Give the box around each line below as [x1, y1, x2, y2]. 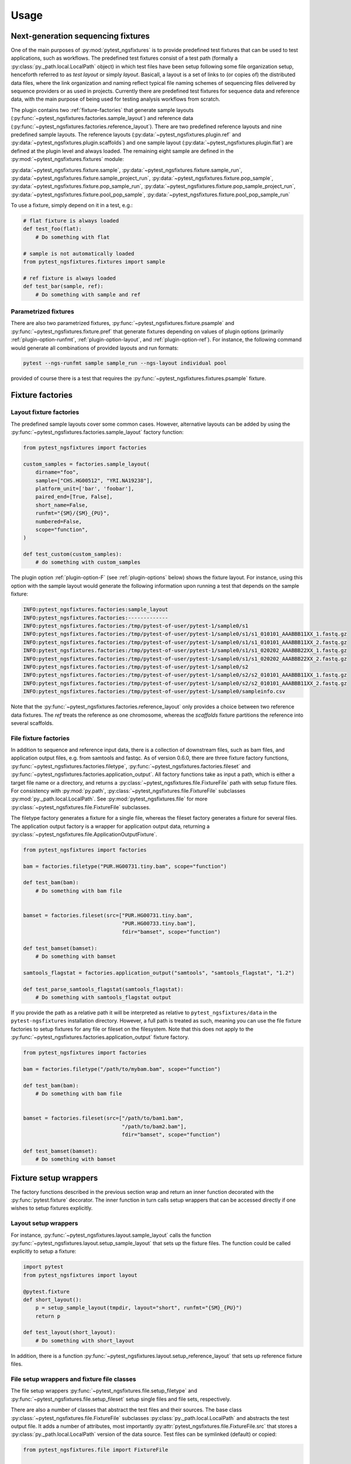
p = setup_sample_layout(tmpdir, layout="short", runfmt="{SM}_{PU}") [35, 1305, 243, 1311]
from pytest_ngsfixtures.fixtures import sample [23, 258, 166, 265]
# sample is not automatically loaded [23, 250, 135, 257]
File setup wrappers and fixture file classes [11, 1375, 136, 1383]
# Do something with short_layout [35, 1337, 135, 1344]
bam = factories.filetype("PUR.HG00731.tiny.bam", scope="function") [23, 863, 227, 870]
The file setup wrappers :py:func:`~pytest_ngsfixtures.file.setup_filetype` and [11, 1387, 197, 1394]
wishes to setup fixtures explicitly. [11, 1205, 93, 1212]
